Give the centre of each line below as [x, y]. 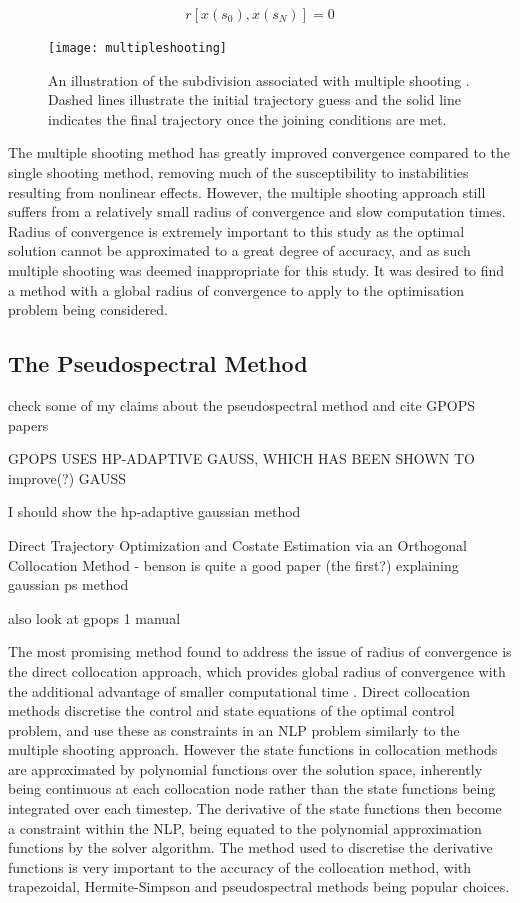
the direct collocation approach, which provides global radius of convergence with [257, 670]
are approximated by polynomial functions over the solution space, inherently [245, 768]
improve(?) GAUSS [67, 477]
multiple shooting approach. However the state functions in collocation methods [253, 749]
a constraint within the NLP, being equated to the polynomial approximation [245, 827]
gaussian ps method [68, 584]
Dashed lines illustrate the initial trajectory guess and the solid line [255, 99]
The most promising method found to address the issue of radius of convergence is [260, 651]
